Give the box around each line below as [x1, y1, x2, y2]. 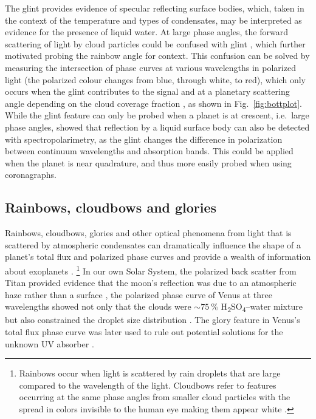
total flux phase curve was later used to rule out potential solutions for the [5, 325, 283, 338]
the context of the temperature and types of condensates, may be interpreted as [5, 13, 302, 26]
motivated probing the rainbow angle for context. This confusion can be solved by [5, 49, 310, 62]
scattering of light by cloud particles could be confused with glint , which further [5, 37, 306, 50]
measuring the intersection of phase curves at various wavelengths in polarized [5, 61, 296, 73]
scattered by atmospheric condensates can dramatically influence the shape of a [5, 238, 301, 251]
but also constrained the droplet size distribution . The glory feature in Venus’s [5, 313, 300, 326]
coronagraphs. [5, 168, 57, 181]
